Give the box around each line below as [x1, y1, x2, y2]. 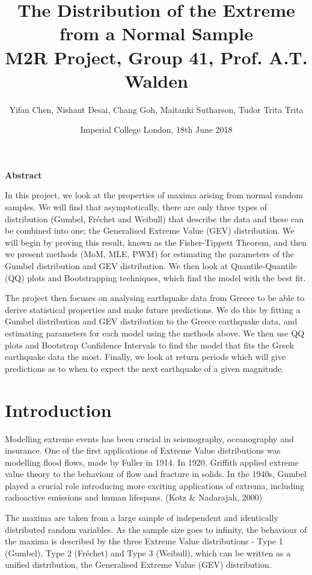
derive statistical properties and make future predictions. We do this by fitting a [5, 303, 301, 315]
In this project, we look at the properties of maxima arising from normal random [5, 189, 303, 201]
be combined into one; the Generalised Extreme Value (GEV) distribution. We [5, 224, 295, 237]
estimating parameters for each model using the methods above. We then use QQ [5, 327, 305, 339]
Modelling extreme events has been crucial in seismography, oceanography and [5, 432, 294, 445]
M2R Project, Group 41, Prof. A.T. [5, 44, 308, 69]
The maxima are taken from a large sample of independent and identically [5, 511, 278, 524]
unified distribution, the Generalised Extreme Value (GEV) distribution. [5, 558, 272, 571]
